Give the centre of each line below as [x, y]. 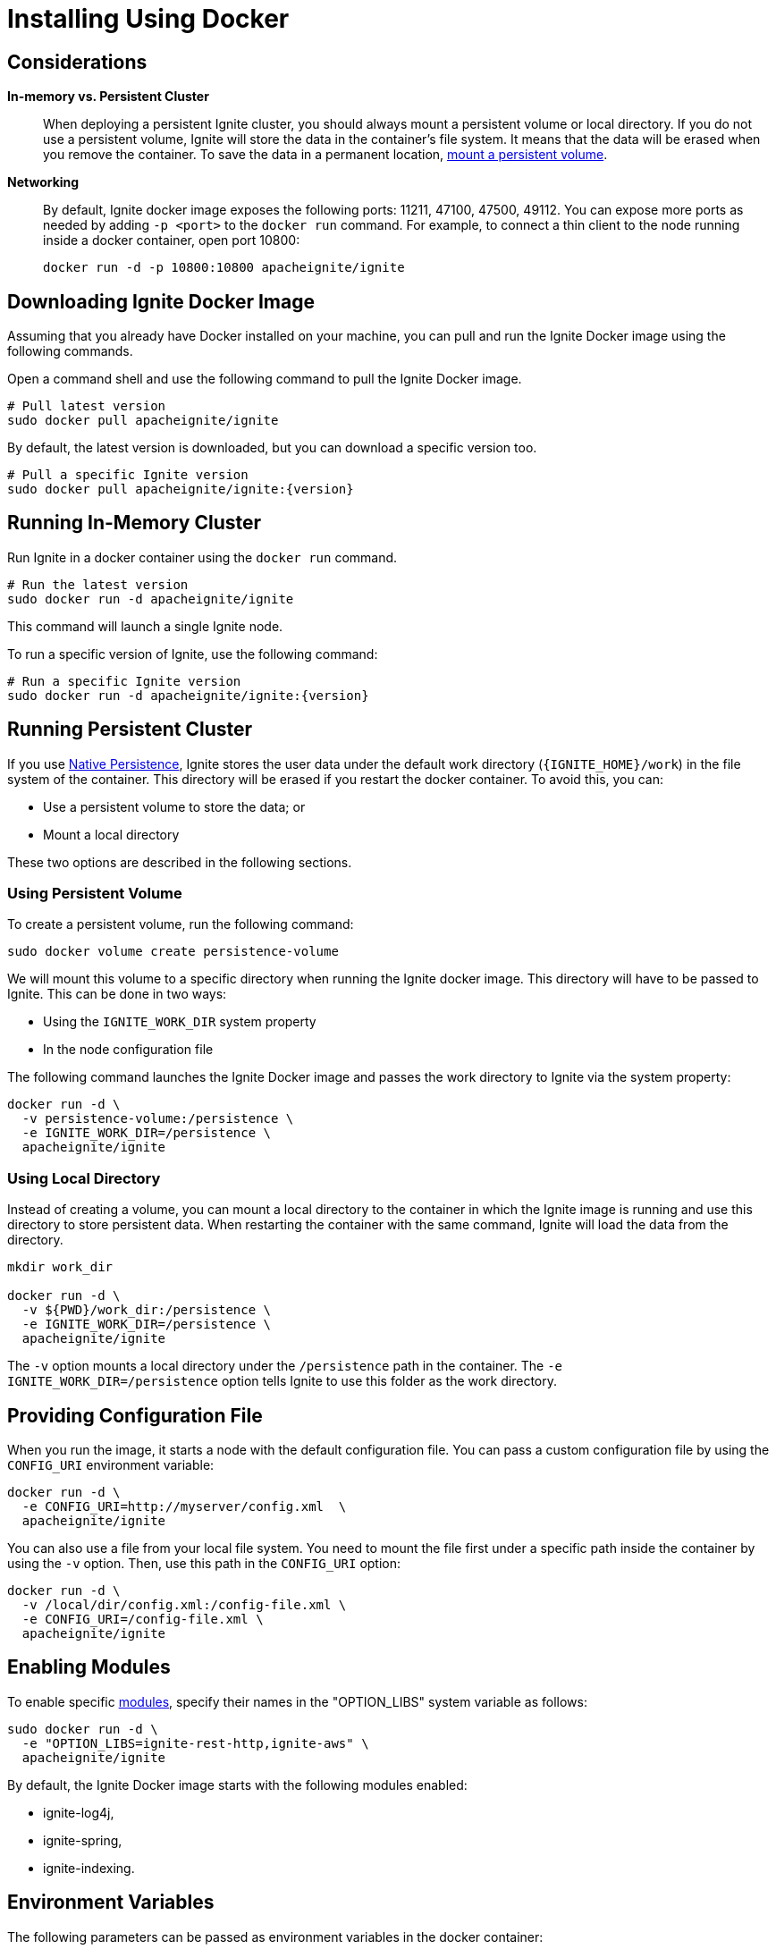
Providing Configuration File [135, 1415]
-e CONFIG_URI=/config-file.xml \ [143, 1620]
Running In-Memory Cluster [135, 523]
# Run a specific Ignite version [124, 681]
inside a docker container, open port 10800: [172, 240]
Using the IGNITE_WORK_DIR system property [180, 1022]
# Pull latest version [87, 406]
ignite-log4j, [79, 1812]
